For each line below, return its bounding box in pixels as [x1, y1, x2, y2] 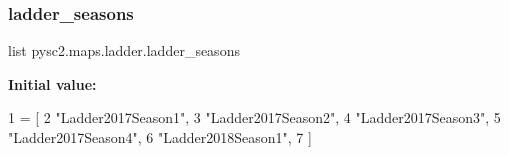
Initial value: [8, 73, 97, 94]
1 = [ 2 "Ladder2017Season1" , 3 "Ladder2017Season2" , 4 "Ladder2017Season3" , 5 [8, 107, 501, 128]
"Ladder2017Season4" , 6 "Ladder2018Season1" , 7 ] [8, 127, 312, 147]
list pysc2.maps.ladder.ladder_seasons [8, 40, 240, 61]
